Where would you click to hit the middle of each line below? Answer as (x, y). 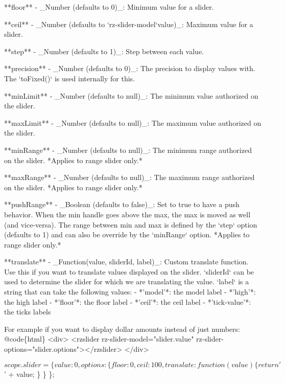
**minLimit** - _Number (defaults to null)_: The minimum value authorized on (131, 95)
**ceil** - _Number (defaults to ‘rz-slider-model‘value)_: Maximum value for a (129, 24)
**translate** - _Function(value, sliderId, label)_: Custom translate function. (126, 262)
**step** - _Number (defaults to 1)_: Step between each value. (104, 51)
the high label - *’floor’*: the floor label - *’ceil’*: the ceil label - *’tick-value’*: (128, 301)
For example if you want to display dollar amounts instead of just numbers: (122, 329)
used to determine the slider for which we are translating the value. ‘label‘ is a (127, 281)
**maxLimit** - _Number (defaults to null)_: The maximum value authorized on (133, 122)
